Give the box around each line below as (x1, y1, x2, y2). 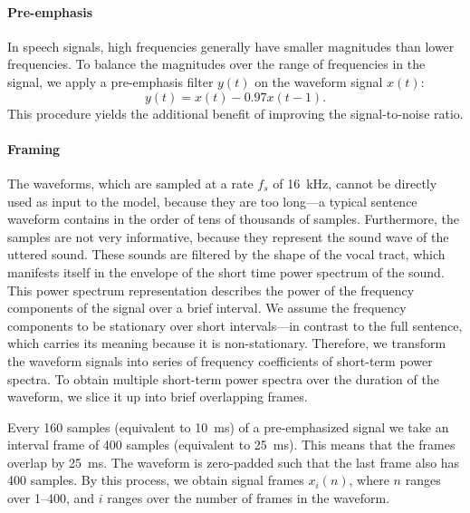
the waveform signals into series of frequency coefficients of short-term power (7, 351, 433, 370)
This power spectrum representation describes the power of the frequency (7, 280, 415, 299)
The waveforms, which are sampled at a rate (7, 173, 254, 192)
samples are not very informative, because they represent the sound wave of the (7, 227, 449, 246)
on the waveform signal (254, 72, 383, 91)
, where (349, 470, 389, 489)
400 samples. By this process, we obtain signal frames (7, 470, 304, 489)
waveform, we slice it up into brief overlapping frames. (7, 387, 308, 406)
